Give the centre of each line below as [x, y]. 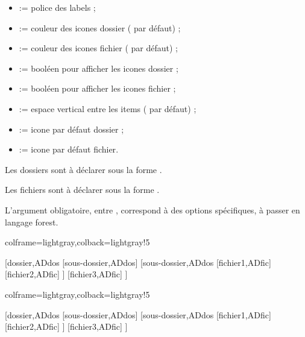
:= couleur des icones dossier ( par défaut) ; [100, 27]
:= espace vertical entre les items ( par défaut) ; [108, 108]
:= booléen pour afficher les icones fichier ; [97, 88]
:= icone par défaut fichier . [69, 149]
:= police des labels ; [57, 7]
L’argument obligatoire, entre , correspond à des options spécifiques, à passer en [152, 209]
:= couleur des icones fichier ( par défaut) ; [98, 48]
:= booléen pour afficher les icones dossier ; [99, 68]
